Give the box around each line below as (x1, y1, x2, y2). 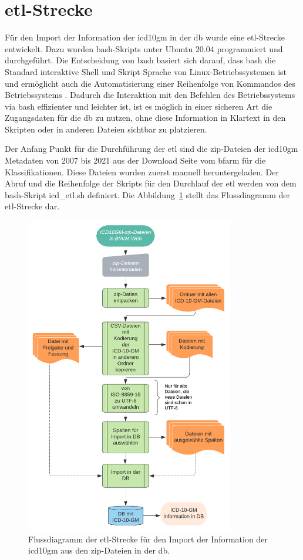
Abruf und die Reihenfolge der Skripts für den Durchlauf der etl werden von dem (5, 177, 297, 189)
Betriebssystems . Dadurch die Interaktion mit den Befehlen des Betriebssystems (5, 89, 295, 101)
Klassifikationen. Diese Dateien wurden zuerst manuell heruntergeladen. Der (5, 165, 279, 178)
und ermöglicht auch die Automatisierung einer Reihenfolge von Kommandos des (5, 77, 295, 89)
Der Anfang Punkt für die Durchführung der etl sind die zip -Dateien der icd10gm (5, 142, 298, 155)
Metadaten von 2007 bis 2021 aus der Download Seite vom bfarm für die (5, 154, 266, 167)
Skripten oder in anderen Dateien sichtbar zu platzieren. (5, 123, 207, 135)
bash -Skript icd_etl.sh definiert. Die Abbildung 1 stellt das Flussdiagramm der (5, 188, 291, 201)
